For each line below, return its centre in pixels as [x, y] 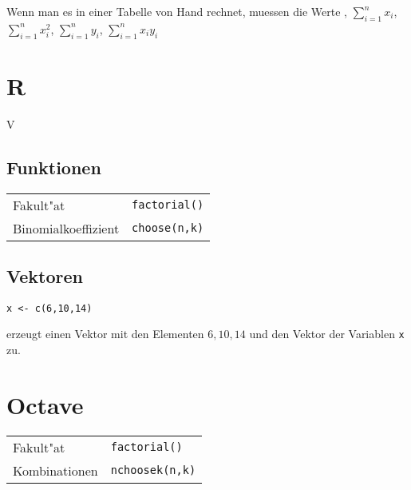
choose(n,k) [168, 228]
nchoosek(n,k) [153, 470]
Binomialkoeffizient [66, 228]
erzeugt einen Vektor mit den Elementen [105, 334]
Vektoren [45, 275]
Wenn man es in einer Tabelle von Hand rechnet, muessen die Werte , [177, 11]
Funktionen [54, 167]
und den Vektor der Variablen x [327, 334]
